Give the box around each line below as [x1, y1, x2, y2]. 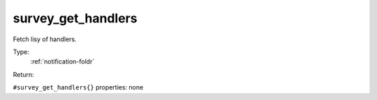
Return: [13, 70, 34, 78]
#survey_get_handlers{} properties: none [13, 83, 144, 92]
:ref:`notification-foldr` [30, 57, 95, 66]
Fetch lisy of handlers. [13, 35, 77, 43]
